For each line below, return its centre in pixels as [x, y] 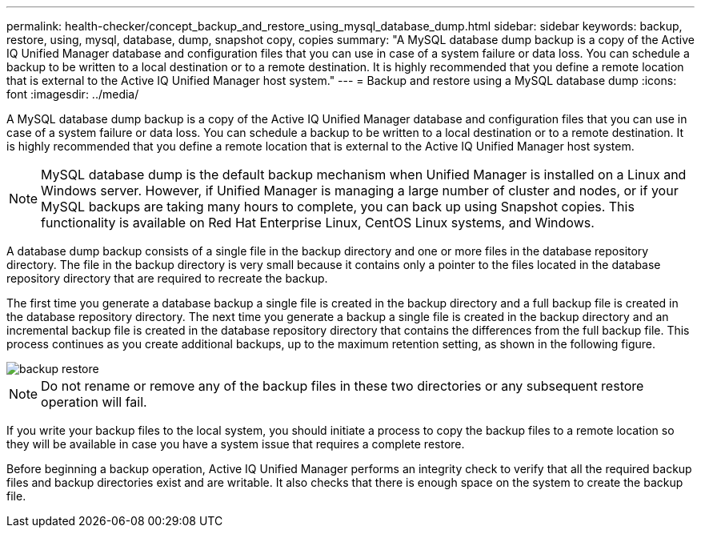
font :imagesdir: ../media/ [73, 94]
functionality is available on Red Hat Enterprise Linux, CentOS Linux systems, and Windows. [318, 223]
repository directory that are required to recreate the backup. [167, 278]
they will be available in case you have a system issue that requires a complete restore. [236, 444]
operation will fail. [94, 402]
